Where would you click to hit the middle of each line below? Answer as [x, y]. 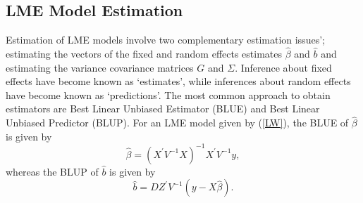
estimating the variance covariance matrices [100, 67]
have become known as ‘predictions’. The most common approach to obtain [168, 94]
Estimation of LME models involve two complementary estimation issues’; [165, 40]
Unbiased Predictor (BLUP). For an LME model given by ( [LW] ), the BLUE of [177, 123]
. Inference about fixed [283, 67]
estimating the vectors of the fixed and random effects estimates [144, 54]
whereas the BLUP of [52, 171]
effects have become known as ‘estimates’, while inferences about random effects [178, 81]
